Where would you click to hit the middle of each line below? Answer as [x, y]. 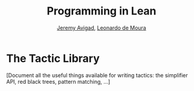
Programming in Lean [102, 11]
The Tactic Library [53, 58]
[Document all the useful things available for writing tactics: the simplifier [97, 75]
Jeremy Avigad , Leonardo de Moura [102, 28]
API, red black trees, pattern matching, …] [58, 81]
